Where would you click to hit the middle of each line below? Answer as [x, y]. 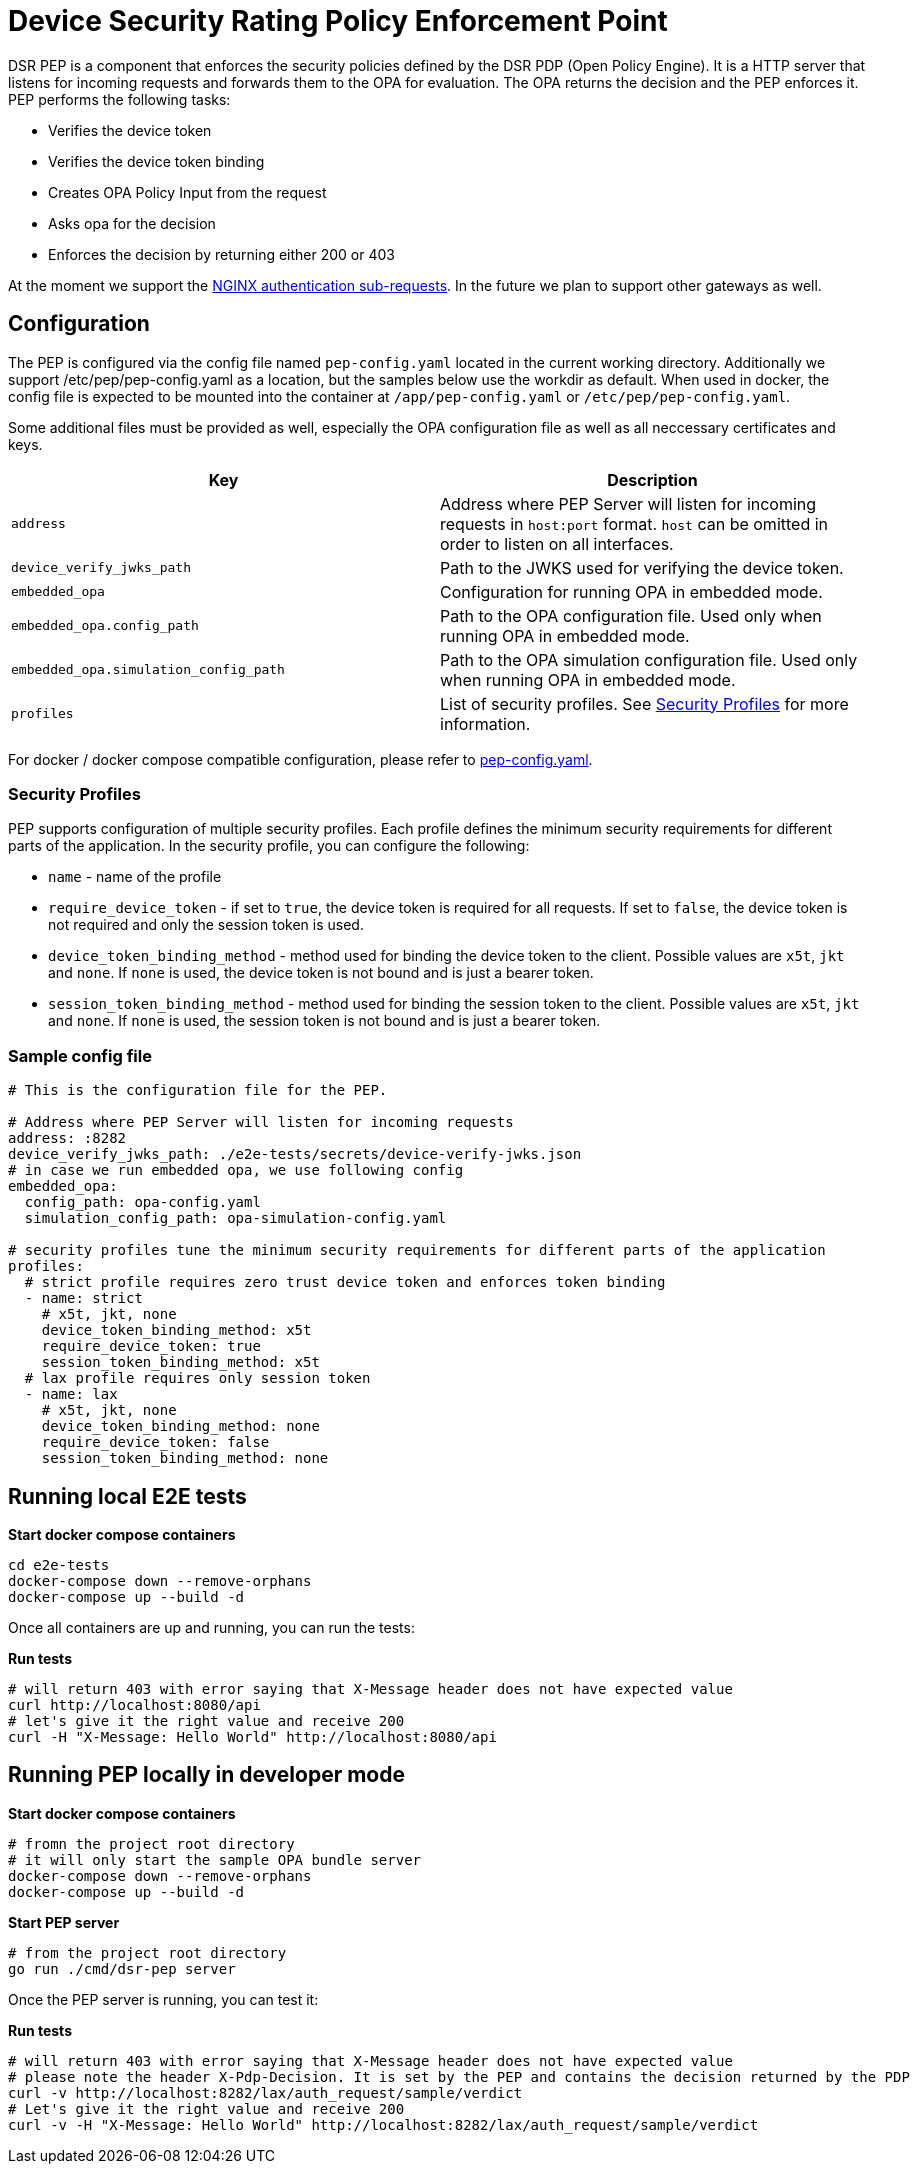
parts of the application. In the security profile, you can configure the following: [269, 846]
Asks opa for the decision [132, 223]
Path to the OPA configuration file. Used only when [631, 615]
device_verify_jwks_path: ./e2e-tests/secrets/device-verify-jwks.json [295, 1154]
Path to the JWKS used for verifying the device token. [642, 567]
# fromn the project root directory [151, 1843]
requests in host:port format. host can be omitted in [634, 523]
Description [652, 479]
